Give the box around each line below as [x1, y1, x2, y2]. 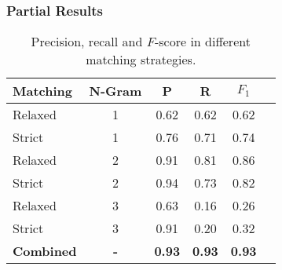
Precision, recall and [31, 32, 143, 51]
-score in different [154, 32, 251, 51]
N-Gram [89, 82, 142, 100]
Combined [13, 242, 77, 261]
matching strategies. [86, 50, 196, 69]
